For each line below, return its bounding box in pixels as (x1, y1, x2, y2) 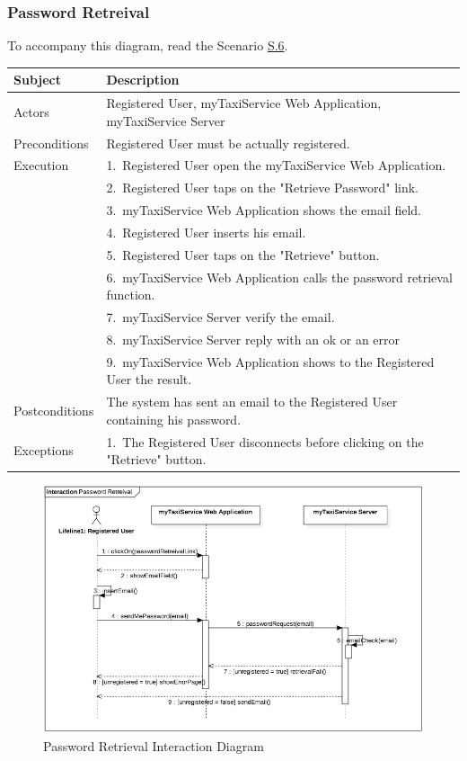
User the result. (106, 370, 192, 389)
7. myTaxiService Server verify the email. (106, 308, 335, 327)
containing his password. (106, 409, 242, 428)
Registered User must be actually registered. (106, 133, 350, 152)
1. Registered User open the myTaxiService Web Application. (106, 156, 446, 175)
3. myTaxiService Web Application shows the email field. (106, 201, 422, 219)
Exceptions (13, 441, 74, 460)
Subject (13, 70, 61, 89)
